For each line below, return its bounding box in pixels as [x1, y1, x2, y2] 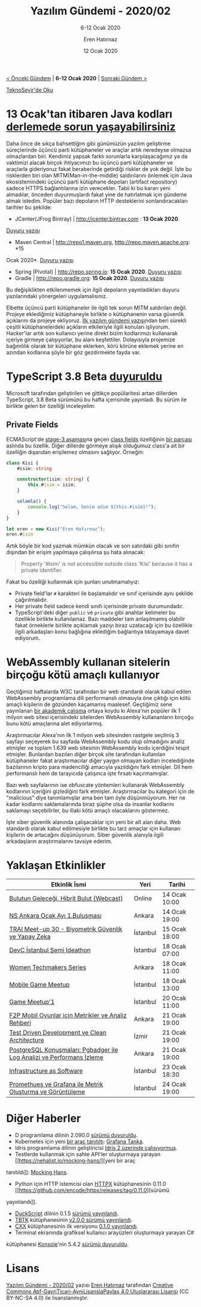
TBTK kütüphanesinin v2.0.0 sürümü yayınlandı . [14, 1216, 133, 1224]
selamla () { [17, 498, 47, 504]
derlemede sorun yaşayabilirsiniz [6, 120, 176, 134]
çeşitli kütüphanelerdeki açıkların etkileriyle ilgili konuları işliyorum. [6, 323, 170, 330]
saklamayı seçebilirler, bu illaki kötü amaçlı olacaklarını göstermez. [6, 807, 169, 814]
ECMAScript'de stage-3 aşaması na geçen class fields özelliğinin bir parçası [6, 435, 193, 443]
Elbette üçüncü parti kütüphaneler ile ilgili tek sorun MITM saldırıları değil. [6, 304, 187, 311]
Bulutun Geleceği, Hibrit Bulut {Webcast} [9, 894, 123, 903]
